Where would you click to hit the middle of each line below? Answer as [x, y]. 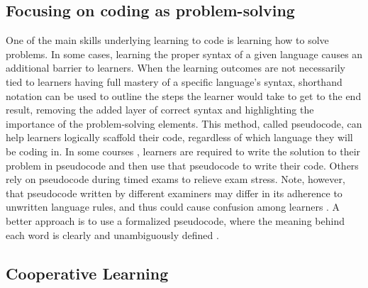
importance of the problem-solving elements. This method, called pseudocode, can [184, 123]
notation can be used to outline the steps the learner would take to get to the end [184, 95]
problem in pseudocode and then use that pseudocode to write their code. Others [182, 165]
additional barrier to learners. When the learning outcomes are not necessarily [175, 68]
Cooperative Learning [87, 273]
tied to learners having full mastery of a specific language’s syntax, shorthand [174, 81]
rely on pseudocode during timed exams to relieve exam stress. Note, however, [175, 179]
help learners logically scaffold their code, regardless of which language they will [179, 137]
